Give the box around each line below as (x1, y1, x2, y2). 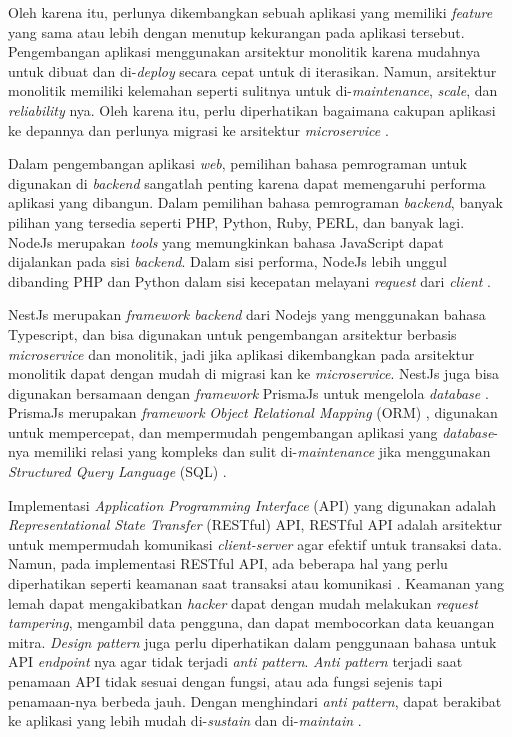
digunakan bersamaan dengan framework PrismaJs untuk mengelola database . (8, 382, 489, 403)
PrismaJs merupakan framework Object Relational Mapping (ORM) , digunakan (8, 402, 498, 423)
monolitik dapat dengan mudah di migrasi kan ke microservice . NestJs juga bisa (8, 363, 500, 384)
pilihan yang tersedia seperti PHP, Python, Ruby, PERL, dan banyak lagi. (8, 211, 465, 232)
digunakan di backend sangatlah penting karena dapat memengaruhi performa (8, 172, 486, 193)
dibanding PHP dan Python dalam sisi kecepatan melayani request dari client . (8, 270, 492, 291)
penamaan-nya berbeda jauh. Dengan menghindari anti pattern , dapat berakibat (8, 690, 502, 711)
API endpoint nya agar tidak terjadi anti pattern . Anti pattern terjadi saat (8, 651, 463, 672)
